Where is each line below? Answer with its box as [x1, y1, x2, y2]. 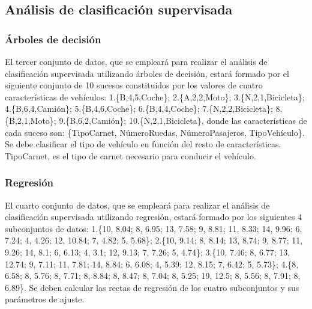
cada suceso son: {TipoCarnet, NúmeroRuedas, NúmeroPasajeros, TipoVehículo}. [5, 126, 305, 138]
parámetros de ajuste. [5, 293, 85, 305]
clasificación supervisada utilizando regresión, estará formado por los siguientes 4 [5, 210, 302, 223]
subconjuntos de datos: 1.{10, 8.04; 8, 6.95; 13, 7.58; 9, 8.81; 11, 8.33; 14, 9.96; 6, [5, 222, 302, 234]
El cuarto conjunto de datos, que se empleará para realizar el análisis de [5, 198, 270, 211]
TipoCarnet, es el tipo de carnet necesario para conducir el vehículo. [5, 149, 256, 162]
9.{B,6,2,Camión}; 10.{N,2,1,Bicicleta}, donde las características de [59, 114, 307, 126]
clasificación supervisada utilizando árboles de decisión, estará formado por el [5, 67, 289, 79]
